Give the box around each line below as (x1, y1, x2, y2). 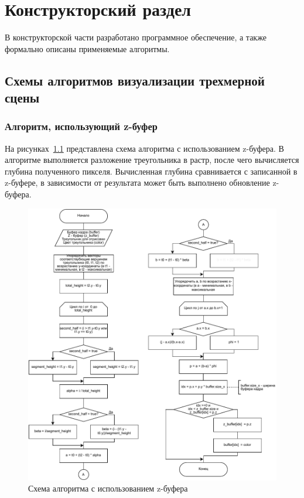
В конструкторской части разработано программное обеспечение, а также (5, 31, 267, 43)
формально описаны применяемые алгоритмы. (5, 42, 170, 54)
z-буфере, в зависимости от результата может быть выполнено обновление (5, 176, 270, 189)
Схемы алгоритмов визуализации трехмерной (5, 71, 265, 89)
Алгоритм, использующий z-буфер (5, 119, 158, 134)
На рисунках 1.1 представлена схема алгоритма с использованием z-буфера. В (5, 142, 284, 154)
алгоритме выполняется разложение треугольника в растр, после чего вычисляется (5, 154, 299, 166)
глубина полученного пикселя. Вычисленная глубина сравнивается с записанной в (5, 165, 298, 177)
